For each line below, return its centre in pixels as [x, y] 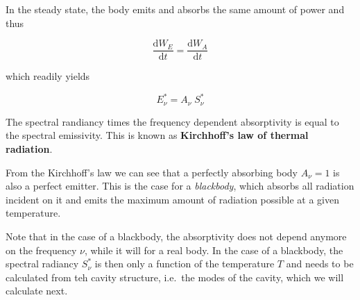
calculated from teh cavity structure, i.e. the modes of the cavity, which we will [175, 277]
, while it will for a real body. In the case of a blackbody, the [214, 250]
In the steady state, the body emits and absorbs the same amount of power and [175, 9]
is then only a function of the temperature [185, 264]
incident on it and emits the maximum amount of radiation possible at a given [172, 199]
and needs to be [320, 264]
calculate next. [37, 291]
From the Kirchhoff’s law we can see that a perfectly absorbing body [152, 172]
